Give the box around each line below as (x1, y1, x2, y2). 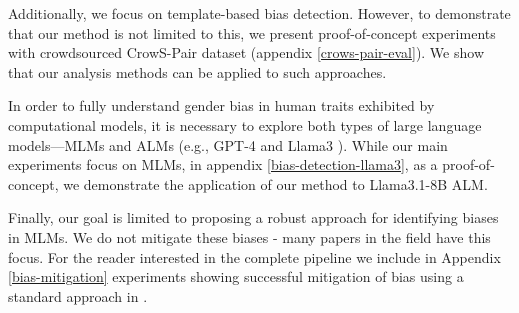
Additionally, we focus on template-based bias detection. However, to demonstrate (8, 3, 511, 23)
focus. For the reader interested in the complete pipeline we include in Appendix (8, 246, 501, 267)
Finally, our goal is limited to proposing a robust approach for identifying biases (8, 207, 499, 228)
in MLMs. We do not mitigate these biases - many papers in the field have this (8, 226, 491, 247)
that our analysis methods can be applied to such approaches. (8, 61, 387, 82)
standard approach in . (8, 285, 148, 306)
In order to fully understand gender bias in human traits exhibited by (8, 95, 435, 116)
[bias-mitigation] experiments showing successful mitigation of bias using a (8, 266, 464, 287)
